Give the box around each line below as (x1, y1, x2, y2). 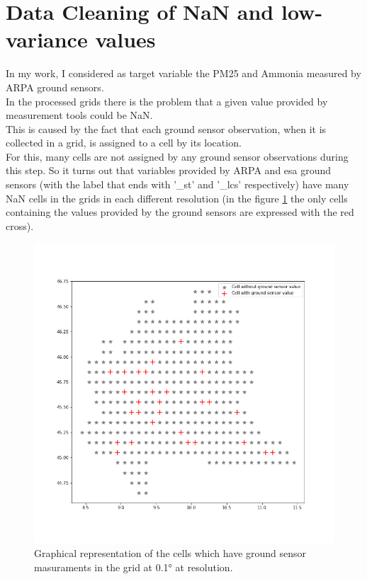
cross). (6, 218, 34, 233)
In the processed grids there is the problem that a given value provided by (6, 93, 328, 108)
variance (6, 25, 88, 54)
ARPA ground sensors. (6, 79, 104, 94)
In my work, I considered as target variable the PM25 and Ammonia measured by (6, 66, 361, 81)
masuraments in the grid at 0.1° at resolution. (34, 559, 233, 574)
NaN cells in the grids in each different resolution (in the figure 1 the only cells (6, 190, 348, 205)
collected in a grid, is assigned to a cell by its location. (6, 135, 242, 150)
